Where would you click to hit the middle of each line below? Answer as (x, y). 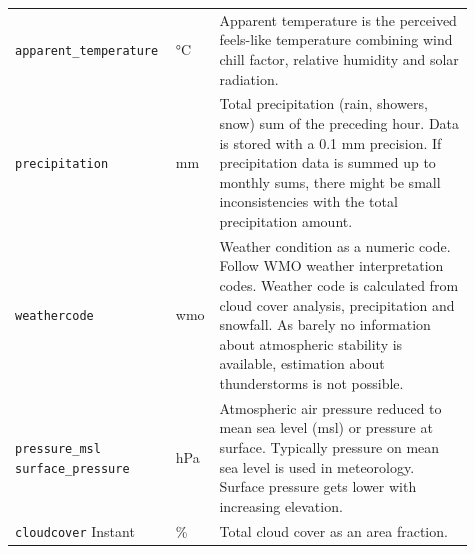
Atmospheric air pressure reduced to (330, 407)
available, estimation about (302, 363)
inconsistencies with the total (308, 201)
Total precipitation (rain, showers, (323, 103)
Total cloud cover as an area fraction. (333, 530)
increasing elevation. (281, 505)
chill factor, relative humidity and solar (339, 58)
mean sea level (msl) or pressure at (326, 427)
